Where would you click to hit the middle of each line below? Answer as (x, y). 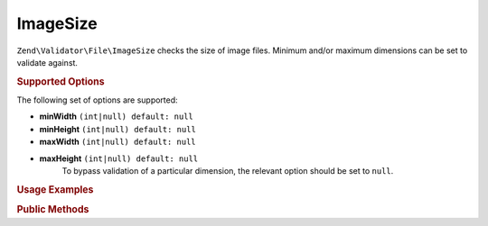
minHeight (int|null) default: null (117, 129)
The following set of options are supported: (97, 100)
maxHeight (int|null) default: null (119, 158)
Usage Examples (55, 189)
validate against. (47, 62)
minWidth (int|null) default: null (117, 116)
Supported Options (61, 81)
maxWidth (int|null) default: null (117, 142)
